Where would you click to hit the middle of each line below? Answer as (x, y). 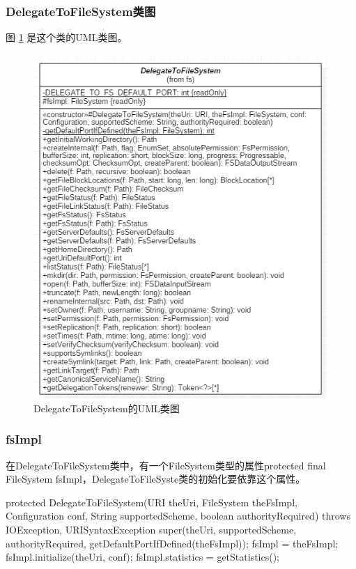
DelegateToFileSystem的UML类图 (107, 408)
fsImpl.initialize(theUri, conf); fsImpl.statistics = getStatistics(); (142, 557)
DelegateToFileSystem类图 (81, 11)
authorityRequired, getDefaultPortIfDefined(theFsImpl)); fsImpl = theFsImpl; (172, 543)
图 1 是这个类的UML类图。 (67, 37)
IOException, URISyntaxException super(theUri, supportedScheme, (151, 529)
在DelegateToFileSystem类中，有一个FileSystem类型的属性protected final (166, 465)
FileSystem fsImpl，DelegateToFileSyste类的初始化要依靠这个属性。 (156, 479)
